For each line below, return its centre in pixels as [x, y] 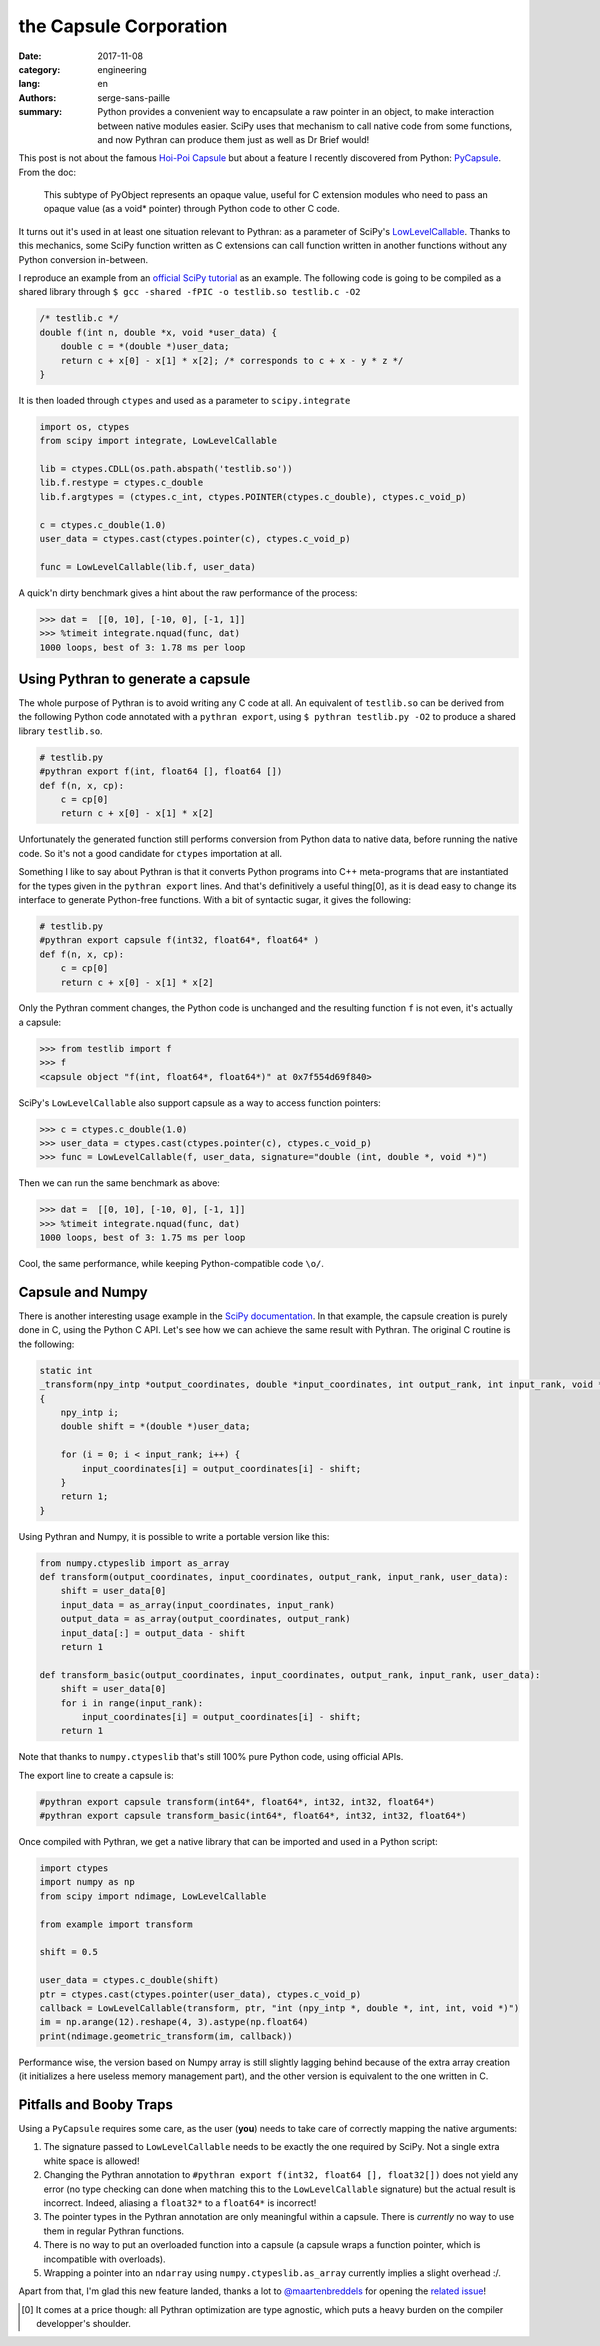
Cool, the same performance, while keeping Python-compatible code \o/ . [171, 1264]
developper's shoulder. [84, 2324]
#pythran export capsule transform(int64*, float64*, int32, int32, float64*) [237, 1801]
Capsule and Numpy [83, 1291]
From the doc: [47, 172]
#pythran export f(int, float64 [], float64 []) [161, 771]
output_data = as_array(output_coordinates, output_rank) [205, 1619]
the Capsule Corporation [123, 26]
